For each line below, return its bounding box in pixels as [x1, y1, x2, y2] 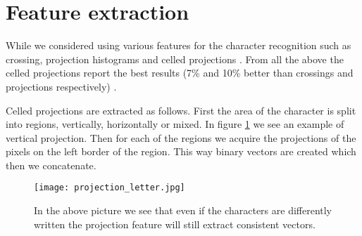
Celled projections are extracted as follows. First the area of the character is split [6, 103, 356, 117]
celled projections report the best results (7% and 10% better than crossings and [6, 65, 354, 80]
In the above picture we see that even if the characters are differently [34, 203, 332, 218]
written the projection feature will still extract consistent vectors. [34, 216, 316, 231]
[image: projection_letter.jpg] [34, 183, 185, 193]
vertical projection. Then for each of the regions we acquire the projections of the [6, 130, 356, 145]
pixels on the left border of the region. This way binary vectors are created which [6, 144, 356, 159]
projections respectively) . [6, 79, 117, 93]
